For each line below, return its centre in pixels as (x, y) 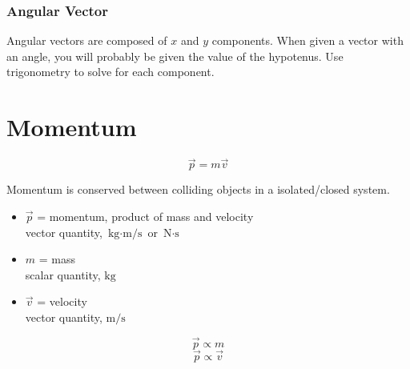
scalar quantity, (63, 274)
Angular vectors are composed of (87, 40)
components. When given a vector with (307, 40)
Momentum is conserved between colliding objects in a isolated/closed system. (198, 189)
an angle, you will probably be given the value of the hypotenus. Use (175, 56)
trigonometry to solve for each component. (111, 72)
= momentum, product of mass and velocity (145, 216)
